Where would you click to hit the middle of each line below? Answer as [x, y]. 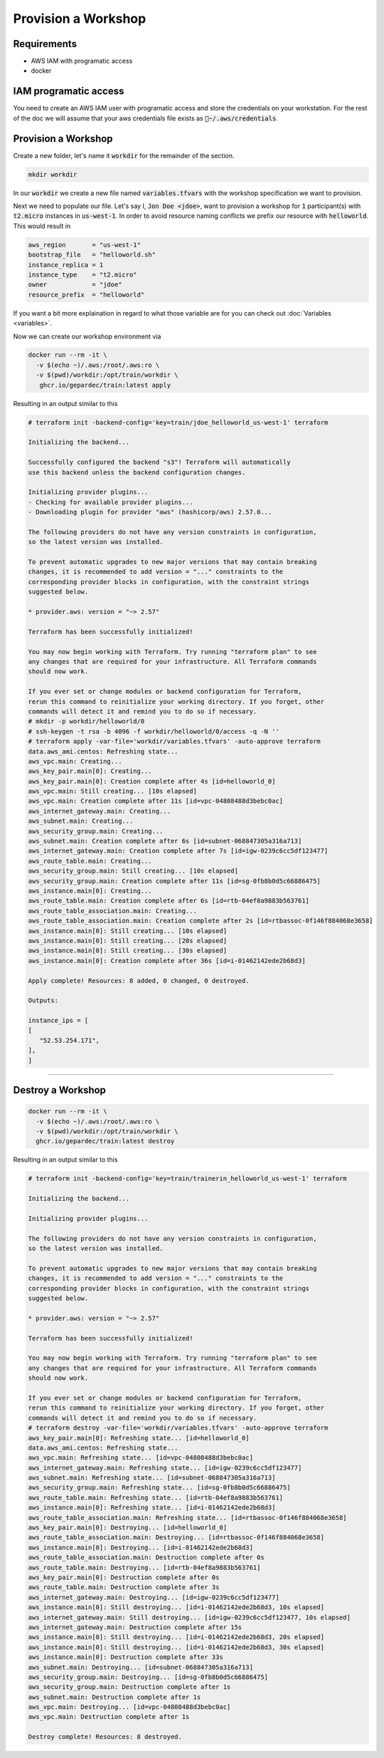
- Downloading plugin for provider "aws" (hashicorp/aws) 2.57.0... [150, 512]
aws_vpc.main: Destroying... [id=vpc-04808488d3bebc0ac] [129, 1707]
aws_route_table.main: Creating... [90, 861]
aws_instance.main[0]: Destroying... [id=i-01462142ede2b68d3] [141, 1547]
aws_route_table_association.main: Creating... [112, 911]
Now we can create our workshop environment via [87, 336]
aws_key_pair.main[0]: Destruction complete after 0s [124, 1577]
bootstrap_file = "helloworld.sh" [92, 255]
